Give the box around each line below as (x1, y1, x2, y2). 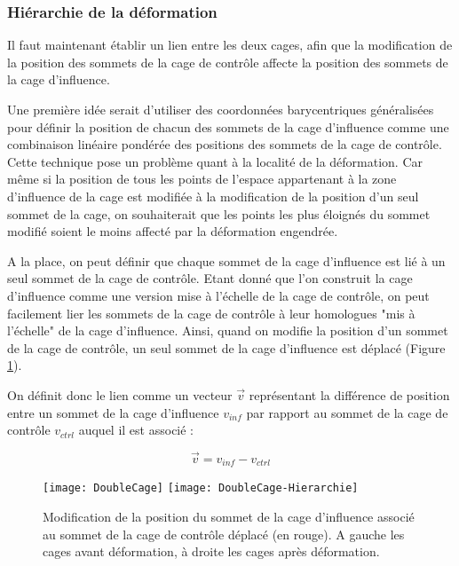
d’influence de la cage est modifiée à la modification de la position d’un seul (7, 186, 419, 205)
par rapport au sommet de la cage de (246, 403, 448, 421)
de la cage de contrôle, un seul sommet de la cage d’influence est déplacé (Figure (7, 338, 446, 357)
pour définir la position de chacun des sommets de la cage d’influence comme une (7, 117, 449, 136)
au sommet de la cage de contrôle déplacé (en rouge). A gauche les (43, 524, 405, 543)
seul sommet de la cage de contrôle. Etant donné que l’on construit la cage (7, 269, 413, 287)
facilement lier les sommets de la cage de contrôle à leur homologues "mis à (7, 303, 415, 322)
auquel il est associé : (78, 421, 194, 439)
